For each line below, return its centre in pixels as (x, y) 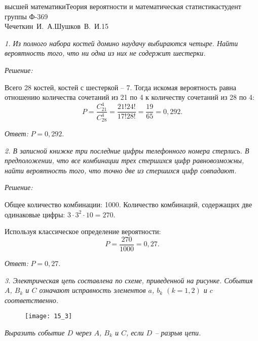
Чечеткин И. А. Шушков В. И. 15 (57, 26)
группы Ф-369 (26, 16)
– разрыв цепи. (178, 332)
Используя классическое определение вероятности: (83, 231)
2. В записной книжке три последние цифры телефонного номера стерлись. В (127, 150)
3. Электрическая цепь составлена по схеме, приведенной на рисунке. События (129, 280)
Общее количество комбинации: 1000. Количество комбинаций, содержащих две (128, 204)
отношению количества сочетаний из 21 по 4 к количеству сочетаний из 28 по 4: (130, 97)
